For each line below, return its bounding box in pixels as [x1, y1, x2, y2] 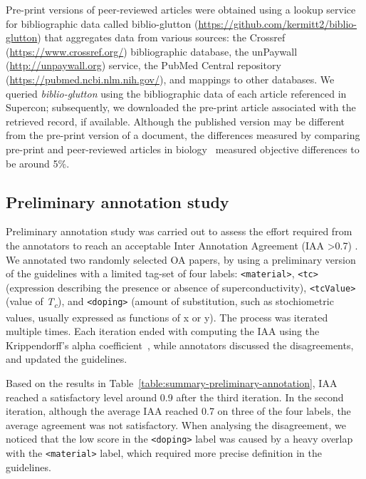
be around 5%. [6, 155, 70, 170]
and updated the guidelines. [6, 351, 127, 366]
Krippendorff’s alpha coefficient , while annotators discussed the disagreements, [6, 337, 354, 352]
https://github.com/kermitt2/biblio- [198, 16, 357, 31]
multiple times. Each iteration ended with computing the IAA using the [6, 324, 320, 339]
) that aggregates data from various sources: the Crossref [37, 30, 286, 45]
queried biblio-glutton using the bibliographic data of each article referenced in [6, 86, 347, 101]
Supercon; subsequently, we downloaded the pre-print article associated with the [6, 100, 356, 115]
